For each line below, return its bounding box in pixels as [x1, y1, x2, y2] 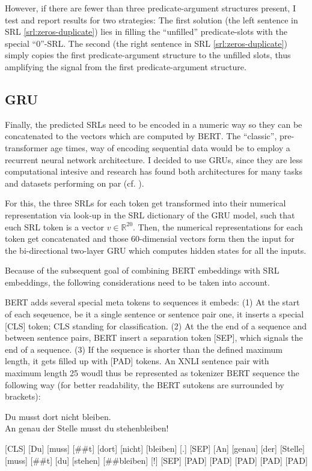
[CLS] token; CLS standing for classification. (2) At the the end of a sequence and [5, 319, 307, 332]
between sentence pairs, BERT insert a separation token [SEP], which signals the [5, 331, 303, 344]
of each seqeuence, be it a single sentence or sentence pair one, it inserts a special [5, 308, 304, 320]
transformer [5, 141, 48, 154]
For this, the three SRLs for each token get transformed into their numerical [5, 197, 286, 209]
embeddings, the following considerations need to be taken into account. [5, 275, 270, 288]
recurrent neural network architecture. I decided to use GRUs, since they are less [5, 153, 303, 166]
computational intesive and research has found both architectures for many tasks [5, 165, 302, 178]
